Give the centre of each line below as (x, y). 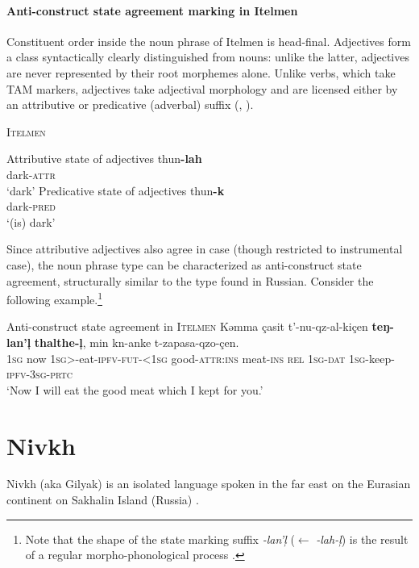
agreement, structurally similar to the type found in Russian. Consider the (190, 280)
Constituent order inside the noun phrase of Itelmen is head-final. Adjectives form (209, 41)
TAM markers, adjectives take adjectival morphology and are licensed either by (202, 88)
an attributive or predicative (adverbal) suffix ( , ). (130, 104)
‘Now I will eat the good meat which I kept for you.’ (135, 389)
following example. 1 (55, 298)
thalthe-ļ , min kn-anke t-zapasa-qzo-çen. (137, 342)
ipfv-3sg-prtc (39, 374)
